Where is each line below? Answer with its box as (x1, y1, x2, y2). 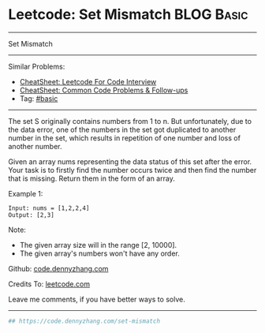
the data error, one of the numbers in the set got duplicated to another (8, 125, 237, 134)
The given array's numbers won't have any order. (19, 249, 180, 258)
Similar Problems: (8, 62, 65, 71)
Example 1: (8, 189, 43, 198)
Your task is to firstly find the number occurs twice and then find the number (8, 165, 257, 174)
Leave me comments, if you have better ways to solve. (8, 294, 185, 304)
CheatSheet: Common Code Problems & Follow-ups (19, 85, 188, 95)
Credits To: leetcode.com (8, 279, 91, 289)
